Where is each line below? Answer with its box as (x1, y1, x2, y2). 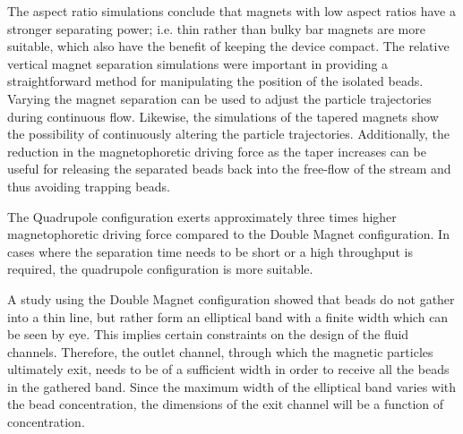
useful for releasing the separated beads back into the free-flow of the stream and (7, 159, 451, 178)
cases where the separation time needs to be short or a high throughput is (7, 242, 413, 260)
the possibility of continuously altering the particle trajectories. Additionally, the (7, 124, 450, 143)
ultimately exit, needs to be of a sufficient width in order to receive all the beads (7, 360, 450, 379)
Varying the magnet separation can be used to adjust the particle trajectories (7, 89, 432, 107)
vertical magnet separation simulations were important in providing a (7, 54, 389, 72)
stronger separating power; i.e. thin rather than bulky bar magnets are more (7, 19, 425, 38)
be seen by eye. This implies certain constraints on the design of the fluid (7, 325, 409, 344)
